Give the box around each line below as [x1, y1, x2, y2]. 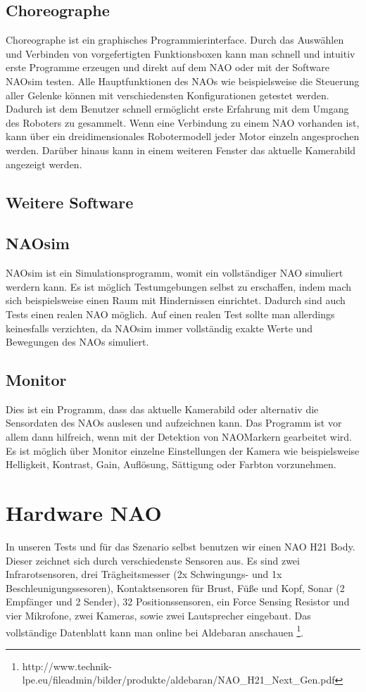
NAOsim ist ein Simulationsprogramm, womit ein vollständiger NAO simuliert [6, 265, 343, 280]
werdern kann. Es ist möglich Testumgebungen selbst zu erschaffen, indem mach [6, 279, 352, 294]
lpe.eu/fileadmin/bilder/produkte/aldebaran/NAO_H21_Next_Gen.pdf [22, 672, 335, 687]
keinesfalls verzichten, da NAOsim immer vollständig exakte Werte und [6, 320, 313, 335]
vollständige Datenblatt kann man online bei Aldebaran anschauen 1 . [6, 622, 304, 639]
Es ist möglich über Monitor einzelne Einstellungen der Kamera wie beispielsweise [6, 443, 360, 458]
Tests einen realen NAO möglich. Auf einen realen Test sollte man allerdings [6, 306, 335, 321]
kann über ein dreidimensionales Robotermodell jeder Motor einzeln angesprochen [6, 129, 360, 144]
